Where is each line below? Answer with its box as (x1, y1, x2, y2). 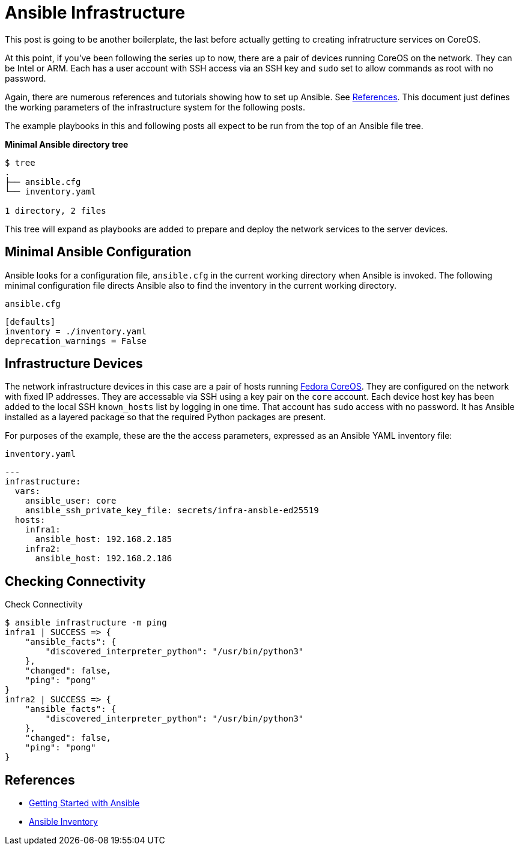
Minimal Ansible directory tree (5, 139, 129, 149)
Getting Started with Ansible (29, 798, 140, 809)
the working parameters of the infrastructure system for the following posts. (5, 101, 305, 112)
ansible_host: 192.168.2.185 (35, 534, 172, 544)
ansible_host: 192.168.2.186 (35, 553, 172, 564)
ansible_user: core (25, 496, 117, 506)
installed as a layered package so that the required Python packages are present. (5, 412, 326, 423)
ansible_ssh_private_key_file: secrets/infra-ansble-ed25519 (25, 505, 319, 516)
